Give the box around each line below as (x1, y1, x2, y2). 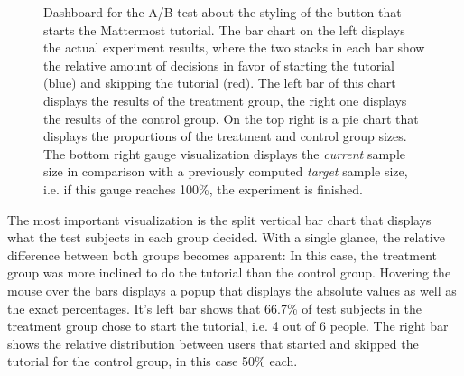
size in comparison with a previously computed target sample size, (43, 162, 408, 181)
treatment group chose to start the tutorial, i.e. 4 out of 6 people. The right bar (7, 316, 449, 335)
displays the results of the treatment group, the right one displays (43, 90, 407, 109)
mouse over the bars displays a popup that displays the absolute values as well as (7, 280, 457, 299)
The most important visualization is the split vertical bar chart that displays (7, 210, 432, 229)
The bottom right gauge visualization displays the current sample (43, 144, 405, 163)
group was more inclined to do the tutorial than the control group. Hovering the (7, 263, 451, 282)
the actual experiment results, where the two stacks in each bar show (43, 38, 425, 57)
